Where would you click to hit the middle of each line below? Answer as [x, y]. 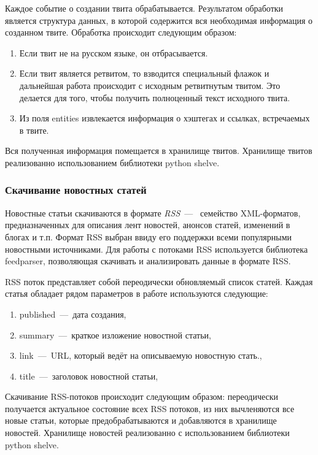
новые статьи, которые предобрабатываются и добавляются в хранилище [141, 420]
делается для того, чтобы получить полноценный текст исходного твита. [155, 97]
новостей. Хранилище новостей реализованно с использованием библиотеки [147, 433]
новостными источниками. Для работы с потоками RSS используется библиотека [157, 249]
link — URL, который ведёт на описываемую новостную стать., [141, 355]
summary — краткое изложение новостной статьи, [115, 335]
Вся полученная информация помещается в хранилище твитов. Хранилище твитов [159, 151]
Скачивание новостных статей [76, 190]
